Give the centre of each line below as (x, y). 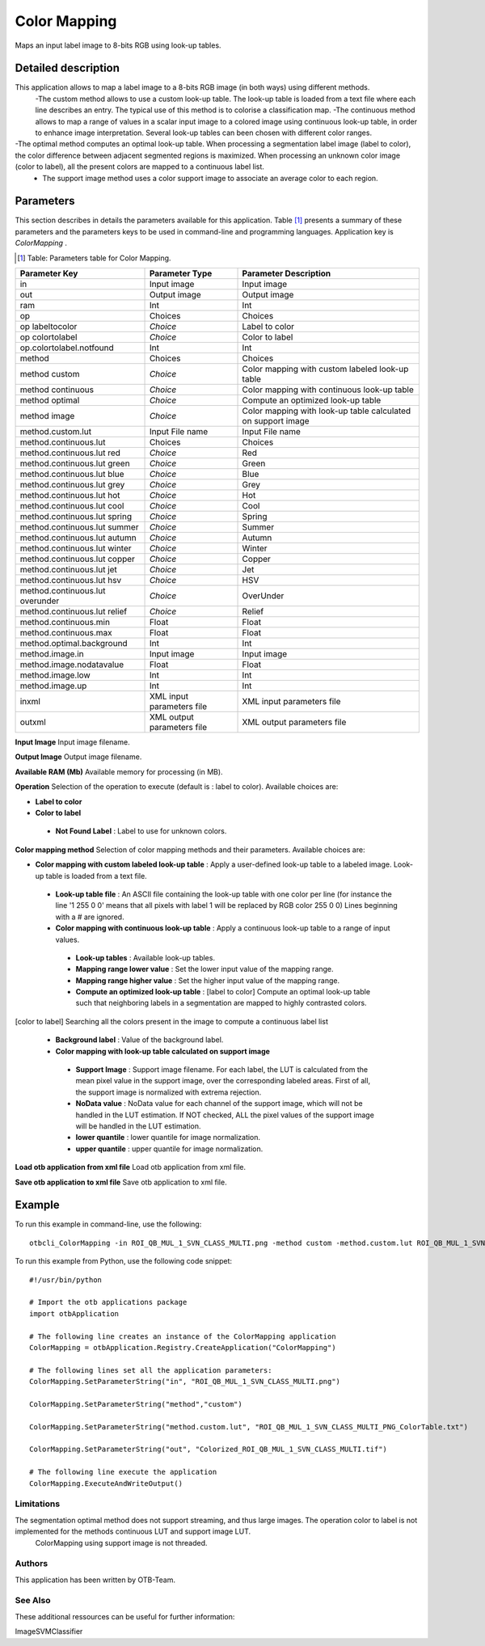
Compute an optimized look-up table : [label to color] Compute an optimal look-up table (223, 992)
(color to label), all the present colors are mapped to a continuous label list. (139, 167)
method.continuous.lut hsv (71, 580)
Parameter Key (49, 273)
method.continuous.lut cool (72, 506)
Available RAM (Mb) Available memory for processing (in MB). (119, 771)
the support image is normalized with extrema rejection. (169, 1092)
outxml (33, 722)
